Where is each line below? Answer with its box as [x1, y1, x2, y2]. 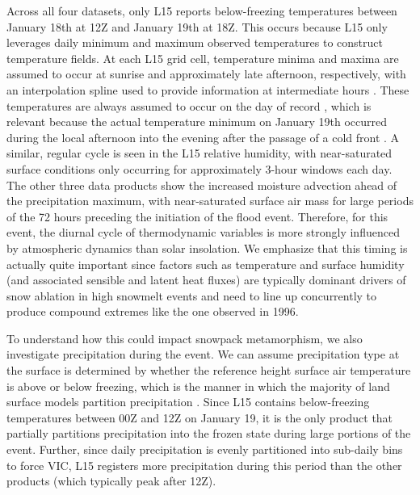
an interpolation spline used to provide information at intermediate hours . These [6, 81, 409, 98]
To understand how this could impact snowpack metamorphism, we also [6, 329, 363, 346]
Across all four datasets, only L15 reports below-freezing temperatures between [6, 2, 397, 19]
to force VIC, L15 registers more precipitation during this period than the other [6, 456, 402, 473]
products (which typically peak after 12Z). [6, 472, 216, 489]
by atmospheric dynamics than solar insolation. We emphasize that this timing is [6, 239, 408, 256]
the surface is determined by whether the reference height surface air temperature [6, 362, 411, 379]
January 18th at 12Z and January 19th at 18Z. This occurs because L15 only [6, 18, 388, 35]
